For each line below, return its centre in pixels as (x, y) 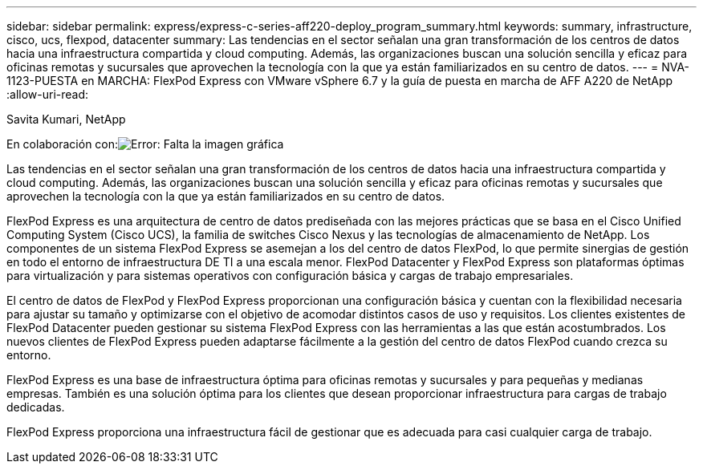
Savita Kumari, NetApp (66, 119)
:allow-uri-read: (48, 94)
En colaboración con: (63, 144)
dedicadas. (36, 407)
